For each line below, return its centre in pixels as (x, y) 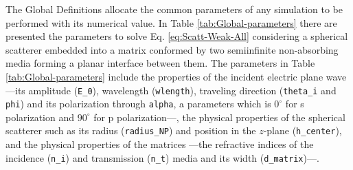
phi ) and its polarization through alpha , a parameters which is (138, 104)
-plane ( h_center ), (303, 130)
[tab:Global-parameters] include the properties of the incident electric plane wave (176, 76)
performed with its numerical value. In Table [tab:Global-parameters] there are (171, 22)
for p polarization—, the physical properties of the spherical (219, 117)
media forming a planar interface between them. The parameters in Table (160, 63)
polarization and (40, 117)
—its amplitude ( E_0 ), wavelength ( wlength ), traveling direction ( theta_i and (171, 90)
